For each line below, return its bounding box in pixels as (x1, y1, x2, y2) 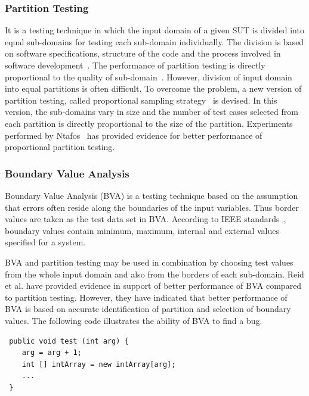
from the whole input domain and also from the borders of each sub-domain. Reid (5, 267, 304, 280)
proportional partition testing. (5, 141, 115, 153)
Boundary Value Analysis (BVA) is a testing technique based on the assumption (5, 189, 298, 201)
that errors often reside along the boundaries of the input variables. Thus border (5, 201, 299, 213)
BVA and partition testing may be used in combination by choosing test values (5, 255, 293, 268)
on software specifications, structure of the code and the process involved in (5, 47, 281, 60)
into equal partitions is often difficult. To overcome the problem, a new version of (5, 82, 302, 95)
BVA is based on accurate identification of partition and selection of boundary (5, 303, 291, 315)
